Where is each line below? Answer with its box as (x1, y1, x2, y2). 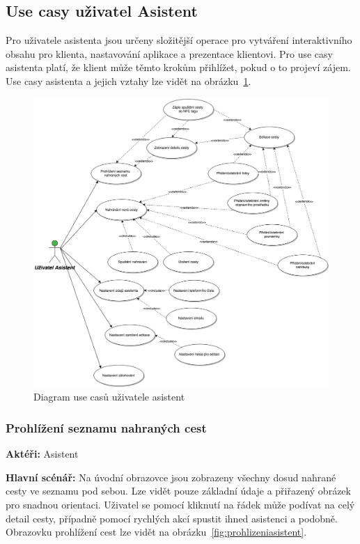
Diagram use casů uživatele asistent (33, 389, 185, 404)
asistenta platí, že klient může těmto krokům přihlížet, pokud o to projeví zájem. (6, 60, 351, 75)
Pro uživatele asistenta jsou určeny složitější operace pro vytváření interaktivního (6, 33, 352, 47)
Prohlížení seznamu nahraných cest (6, 419, 207, 436)
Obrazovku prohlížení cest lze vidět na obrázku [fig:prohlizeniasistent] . (6, 524, 307, 539)
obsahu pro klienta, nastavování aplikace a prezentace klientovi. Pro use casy (6, 46, 333, 61)
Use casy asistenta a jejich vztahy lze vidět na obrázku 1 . (6, 73, 251, 88)
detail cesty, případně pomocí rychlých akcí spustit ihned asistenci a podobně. (6, 511, 338, 525)
